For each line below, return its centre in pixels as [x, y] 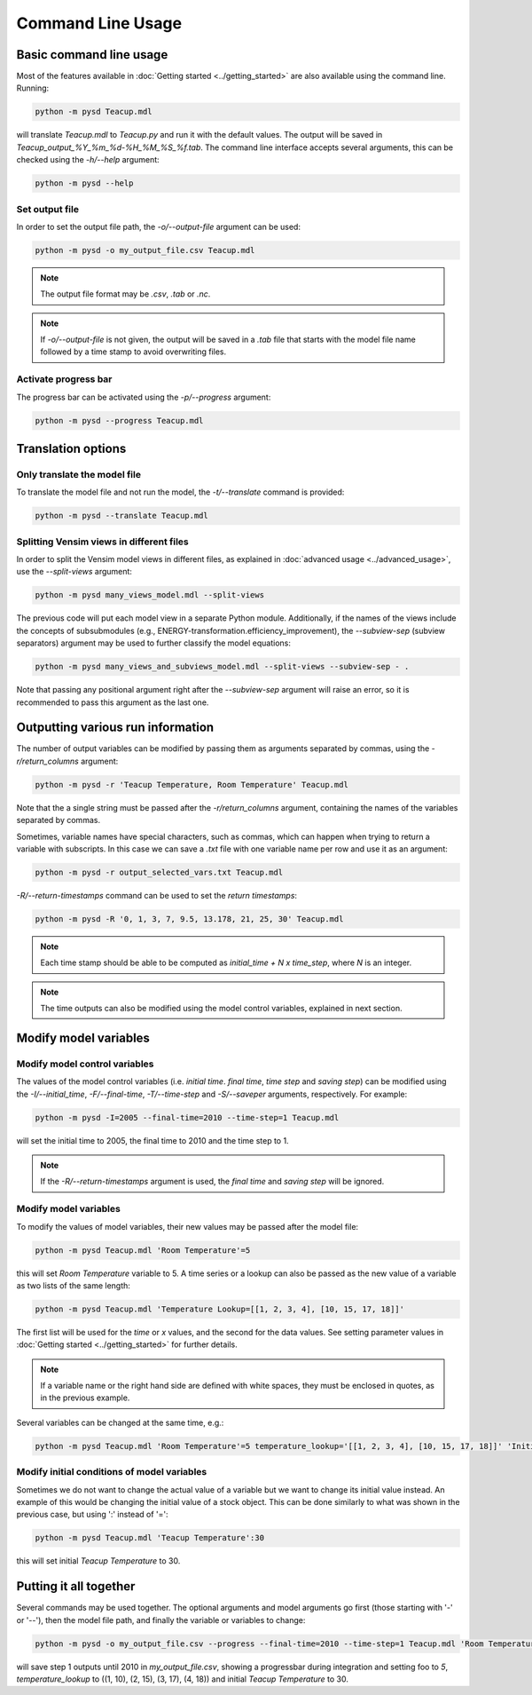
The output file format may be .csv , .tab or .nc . [125, 294]
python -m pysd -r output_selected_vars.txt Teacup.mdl [159, 872]
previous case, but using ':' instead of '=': [92, 1515]
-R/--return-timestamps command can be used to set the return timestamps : [156, 895]
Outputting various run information [115, 728]
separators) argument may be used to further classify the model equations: [154, 643]
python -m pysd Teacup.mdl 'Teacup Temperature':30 [150, 1538]
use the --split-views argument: [74, 572]
